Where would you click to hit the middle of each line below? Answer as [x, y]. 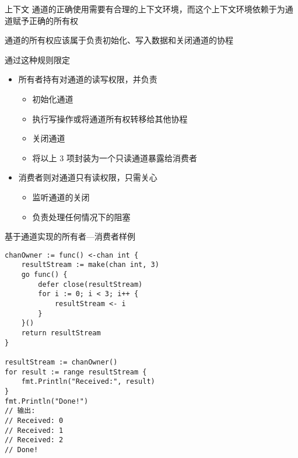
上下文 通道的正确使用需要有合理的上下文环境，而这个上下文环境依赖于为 [145, 9]
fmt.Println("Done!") [47, 401]
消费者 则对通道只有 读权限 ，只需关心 [88, 177]
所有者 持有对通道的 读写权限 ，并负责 [88, 79]
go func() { [44, 275]
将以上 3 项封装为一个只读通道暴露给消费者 [115, 157]
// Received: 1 [34, 430]
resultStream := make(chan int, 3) [90, 265]
